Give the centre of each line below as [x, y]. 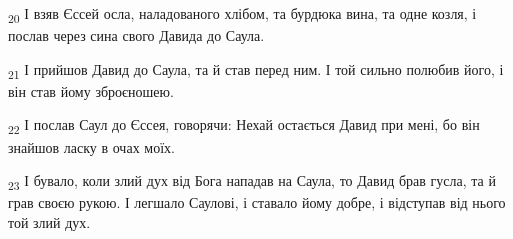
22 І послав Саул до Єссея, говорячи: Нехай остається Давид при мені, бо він [244, 126]
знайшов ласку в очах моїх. [91, 146]
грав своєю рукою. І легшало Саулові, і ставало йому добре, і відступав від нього [257, 202]
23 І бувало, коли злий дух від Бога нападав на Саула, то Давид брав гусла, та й [252, 181]
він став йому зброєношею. [91, 90]
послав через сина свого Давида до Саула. [136, 35]
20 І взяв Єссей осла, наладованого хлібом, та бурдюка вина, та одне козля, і [242, 14]
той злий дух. [49, 221]
